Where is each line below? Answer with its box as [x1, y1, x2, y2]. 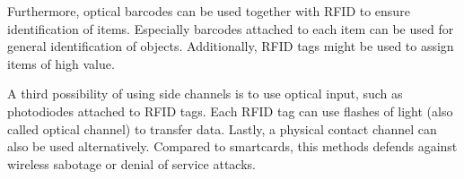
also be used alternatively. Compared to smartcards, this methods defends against [7, 137, 458, 156]
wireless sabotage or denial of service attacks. [7, 154, 256, 173]
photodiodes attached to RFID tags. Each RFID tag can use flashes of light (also [7, 101, 453, 120]
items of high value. [7, 54, 115, 72]
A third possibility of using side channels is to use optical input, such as [7, 84, 403, 103]
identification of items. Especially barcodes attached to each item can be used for [7, 19, 454, 38]
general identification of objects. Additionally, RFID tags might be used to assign [7, 37, 454, 55]
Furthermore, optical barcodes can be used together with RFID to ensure [7, 2, 410, 20]
